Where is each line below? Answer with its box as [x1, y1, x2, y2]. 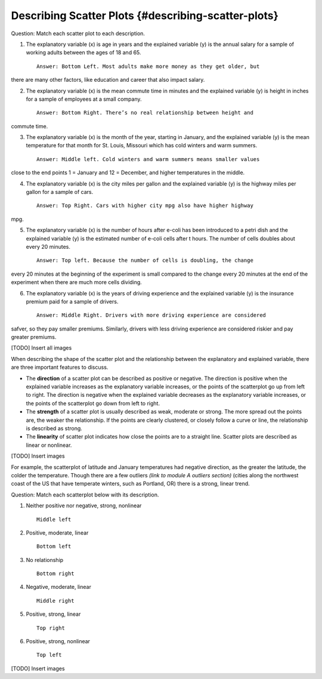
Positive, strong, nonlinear [26, 638, 91, 645]
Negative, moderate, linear [26, 584, 92, 591]
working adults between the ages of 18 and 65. [26, 49, 141, 56]
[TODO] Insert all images [11, 344, 72, 351]
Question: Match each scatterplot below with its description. [11, 491, 159, 498]
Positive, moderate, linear [26, 529, 89, 536]
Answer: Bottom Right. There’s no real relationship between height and [36, 109, 253, 116]
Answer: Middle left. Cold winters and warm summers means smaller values [36, 156, 260, 162]
